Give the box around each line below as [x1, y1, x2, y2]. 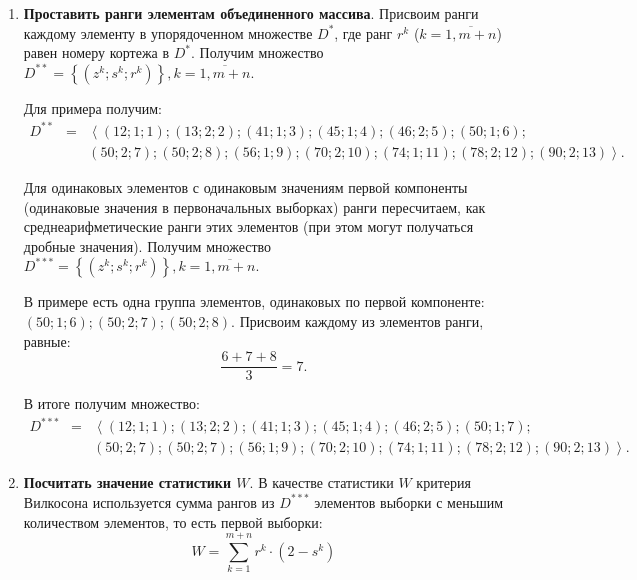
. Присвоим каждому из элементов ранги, [231, 310, 484, 331]
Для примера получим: [23, 97, 162, 118]
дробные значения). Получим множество [23, 235, 272, 256]
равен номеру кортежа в [23, 42, 170, 63]
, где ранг [334, 22, 393, 43]
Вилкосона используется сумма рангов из [23, 491, 275, 512]
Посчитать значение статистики [23, 472, 231, 493]
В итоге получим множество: [23, 393, 200, 414]
